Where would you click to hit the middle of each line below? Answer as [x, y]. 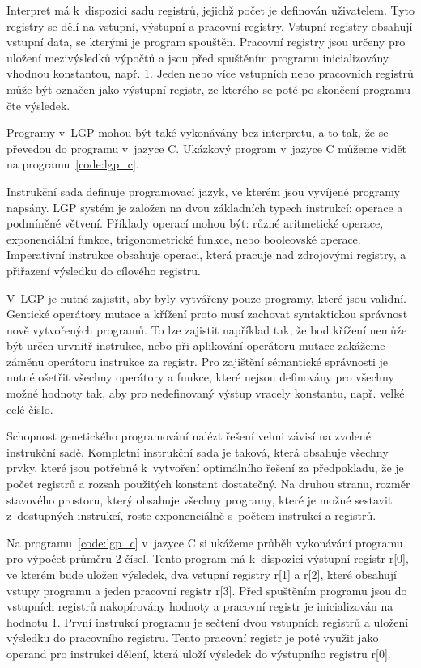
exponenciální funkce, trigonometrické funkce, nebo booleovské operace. [184, 238]
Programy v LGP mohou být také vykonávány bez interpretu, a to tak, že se [198, 132]
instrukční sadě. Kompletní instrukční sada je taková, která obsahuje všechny [198, 451]
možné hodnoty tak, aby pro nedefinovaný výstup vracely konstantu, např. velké [206, 393]
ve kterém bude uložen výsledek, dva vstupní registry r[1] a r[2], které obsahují [202, 574]
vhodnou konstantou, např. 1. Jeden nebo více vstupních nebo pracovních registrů [210, 73]
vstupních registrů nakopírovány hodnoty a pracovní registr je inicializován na [200, 606]
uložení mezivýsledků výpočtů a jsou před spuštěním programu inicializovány [198, 57]
